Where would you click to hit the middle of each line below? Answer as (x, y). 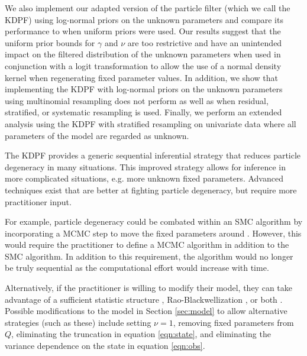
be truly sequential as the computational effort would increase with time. (137, 268)
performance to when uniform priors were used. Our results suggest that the (143, 31)
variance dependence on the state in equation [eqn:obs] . (105, 346)
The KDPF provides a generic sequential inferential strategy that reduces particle (153, 155)
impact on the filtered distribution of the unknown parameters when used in (143, 54)
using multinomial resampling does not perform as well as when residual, (137, 100)
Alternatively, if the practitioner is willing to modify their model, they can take (148, 288)
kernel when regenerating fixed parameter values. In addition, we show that (141, 77)
